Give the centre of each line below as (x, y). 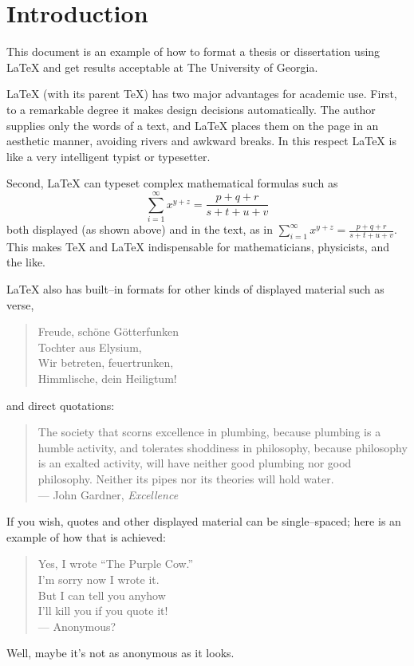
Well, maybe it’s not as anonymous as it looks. (120, 653)
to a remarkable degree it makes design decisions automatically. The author (191, 109)
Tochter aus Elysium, (90, 347)
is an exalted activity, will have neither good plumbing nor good (195, 463)
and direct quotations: (61, 405)
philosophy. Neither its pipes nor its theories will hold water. (186, 478)
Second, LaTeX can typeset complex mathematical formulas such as (172, 183)
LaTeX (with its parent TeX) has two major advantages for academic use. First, (202, 94)
